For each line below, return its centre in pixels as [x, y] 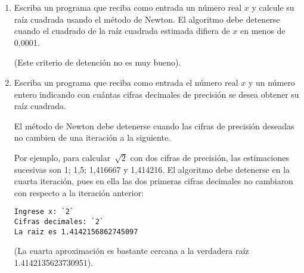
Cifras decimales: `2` [59, 221]
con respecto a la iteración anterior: [79, 192]
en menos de [263, 31]
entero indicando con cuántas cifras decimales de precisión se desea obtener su [156, 94]
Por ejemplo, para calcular [62, 157]
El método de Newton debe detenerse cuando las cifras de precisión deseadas [154, 125]
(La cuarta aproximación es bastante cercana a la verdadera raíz [131, 251]
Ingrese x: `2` [44, 212]
